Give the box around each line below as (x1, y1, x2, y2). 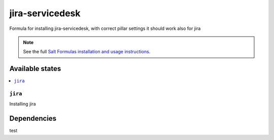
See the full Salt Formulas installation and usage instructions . (23, 49, 151, 55)
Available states (9, 64, 61, 73)
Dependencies (9, 114, 57, 123)
